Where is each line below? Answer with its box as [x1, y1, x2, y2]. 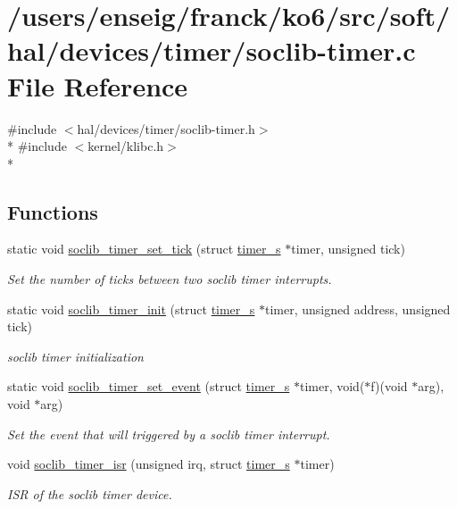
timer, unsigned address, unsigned [265, 299, 451, 318]
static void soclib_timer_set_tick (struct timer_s [7, 239, 281, 258]
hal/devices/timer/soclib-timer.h [77, 119, 255, 138]
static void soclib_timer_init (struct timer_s [7, 299, 255, 318]
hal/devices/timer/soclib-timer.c [7, 32, 416, 69]
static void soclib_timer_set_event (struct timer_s [7, 377, 290, 396]
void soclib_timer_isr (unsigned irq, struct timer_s [7, 455, 290, 473]
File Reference [7, 67, 188, 104]
